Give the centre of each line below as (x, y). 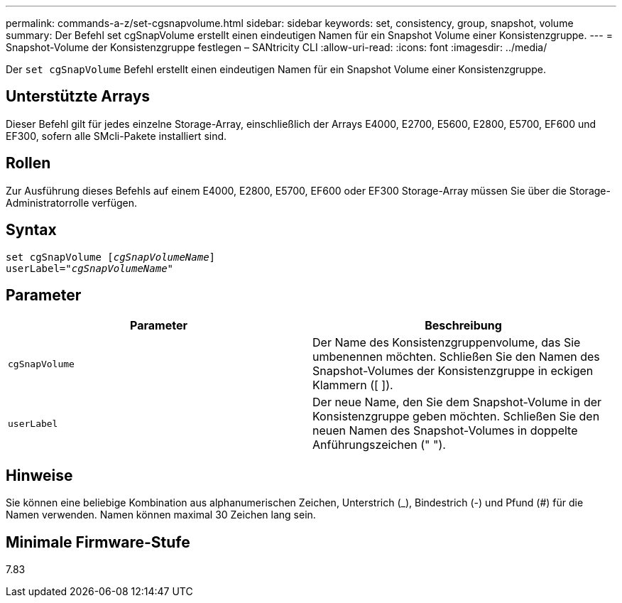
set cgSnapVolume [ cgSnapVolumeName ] (111, 257)
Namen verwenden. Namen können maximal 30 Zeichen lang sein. (161, 515)
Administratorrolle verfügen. (72, 202)
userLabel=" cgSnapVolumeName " (90, 268)
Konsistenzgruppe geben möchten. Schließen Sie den (456, 417)
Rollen (28, 163)
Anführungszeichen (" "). (379, 445)
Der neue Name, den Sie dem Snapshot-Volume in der (457, 402)
